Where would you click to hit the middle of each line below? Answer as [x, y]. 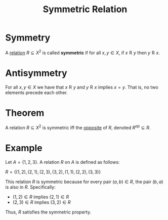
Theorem [25, 113]
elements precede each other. [37, 93]
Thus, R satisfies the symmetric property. [48, 212]
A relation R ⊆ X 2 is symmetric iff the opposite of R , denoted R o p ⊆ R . [78, 127]
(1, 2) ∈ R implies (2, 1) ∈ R [41, 197]
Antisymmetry [36, 73]
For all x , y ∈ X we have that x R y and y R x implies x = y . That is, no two [82, 87]
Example [24, 148]
